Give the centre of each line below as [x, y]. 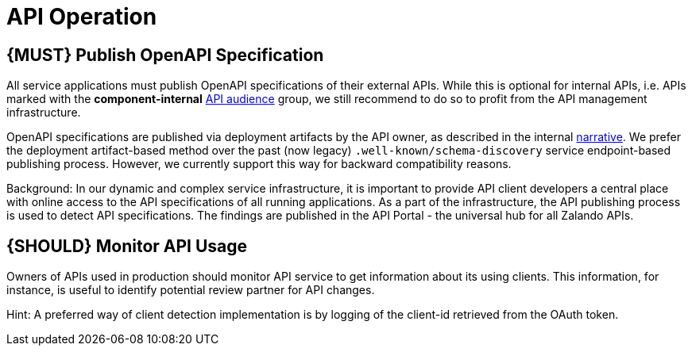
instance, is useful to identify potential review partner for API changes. [191, 290]
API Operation [82, 17]
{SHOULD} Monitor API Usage [127, 246]
